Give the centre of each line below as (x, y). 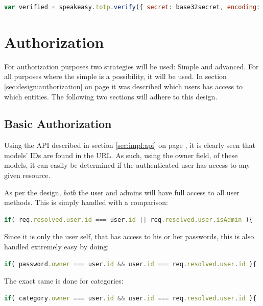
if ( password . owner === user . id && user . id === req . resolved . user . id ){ (130, 264)
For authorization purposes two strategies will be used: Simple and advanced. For (131, 66)
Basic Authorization (58, 124)
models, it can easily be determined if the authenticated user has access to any (127, 165)
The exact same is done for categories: (64, 281)
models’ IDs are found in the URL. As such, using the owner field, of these (121, 155)
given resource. (27, 175)
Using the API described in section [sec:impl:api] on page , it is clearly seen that (130, 145)
